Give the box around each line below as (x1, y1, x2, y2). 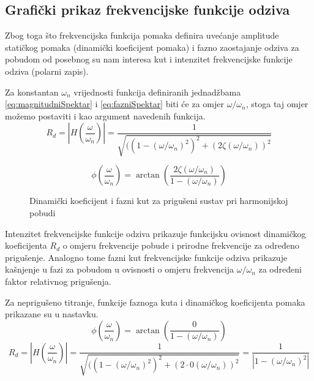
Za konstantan (5, 85, 59, 98)
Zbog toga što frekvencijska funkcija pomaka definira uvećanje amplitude (5, 29, 279, 42)
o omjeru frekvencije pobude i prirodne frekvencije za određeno (62, 239, 299, 252)
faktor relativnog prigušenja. (5, 274, 111, 287)
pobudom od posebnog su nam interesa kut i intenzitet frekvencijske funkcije (5, 53, 293, 66)
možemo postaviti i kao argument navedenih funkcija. (5, 109, 206, 122)
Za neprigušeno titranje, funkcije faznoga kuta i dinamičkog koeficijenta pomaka (5, 295, 305, 308)
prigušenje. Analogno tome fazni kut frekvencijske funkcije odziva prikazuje (5, 251, 288, 263)
